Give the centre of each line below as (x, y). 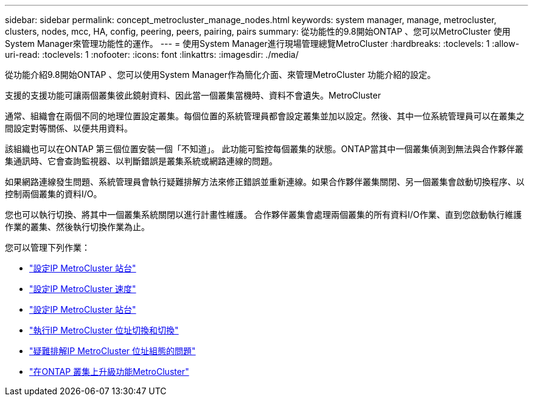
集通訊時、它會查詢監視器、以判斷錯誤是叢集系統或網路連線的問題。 (141, 161)
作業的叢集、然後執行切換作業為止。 (77, 227)
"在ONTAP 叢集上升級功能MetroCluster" (109, 371)
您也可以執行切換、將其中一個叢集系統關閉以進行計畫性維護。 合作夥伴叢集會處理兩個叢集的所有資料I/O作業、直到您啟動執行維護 (263, 214)
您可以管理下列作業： (47, 247)
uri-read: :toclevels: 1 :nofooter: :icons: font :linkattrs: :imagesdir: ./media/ (152, 54)
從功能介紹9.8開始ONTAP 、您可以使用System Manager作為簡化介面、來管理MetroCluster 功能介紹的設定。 (220, 75)
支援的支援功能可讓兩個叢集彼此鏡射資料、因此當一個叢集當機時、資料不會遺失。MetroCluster (193, 95)
